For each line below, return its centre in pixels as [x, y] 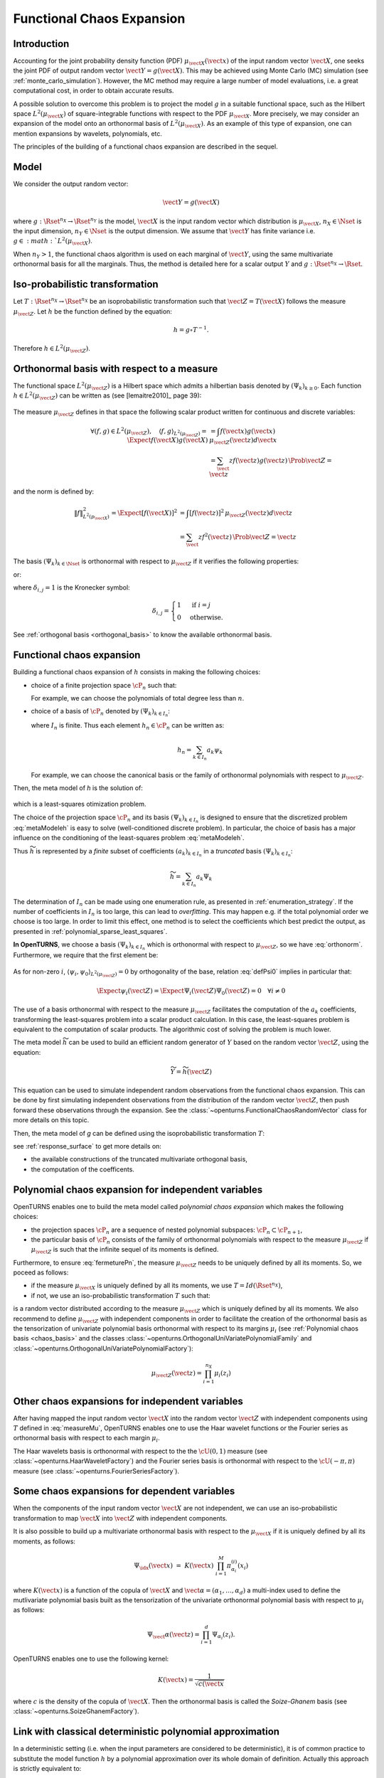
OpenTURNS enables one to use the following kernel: [91, 1659]
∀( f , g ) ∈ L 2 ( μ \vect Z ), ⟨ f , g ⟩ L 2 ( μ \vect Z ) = [148, 432]
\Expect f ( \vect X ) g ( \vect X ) [167, 440]
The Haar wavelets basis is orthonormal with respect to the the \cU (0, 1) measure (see [140, 1451]
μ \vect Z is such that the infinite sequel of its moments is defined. [125, 1250]
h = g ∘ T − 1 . [191, 329]
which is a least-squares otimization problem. [80, 804]
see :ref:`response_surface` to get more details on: [87, 1146]
